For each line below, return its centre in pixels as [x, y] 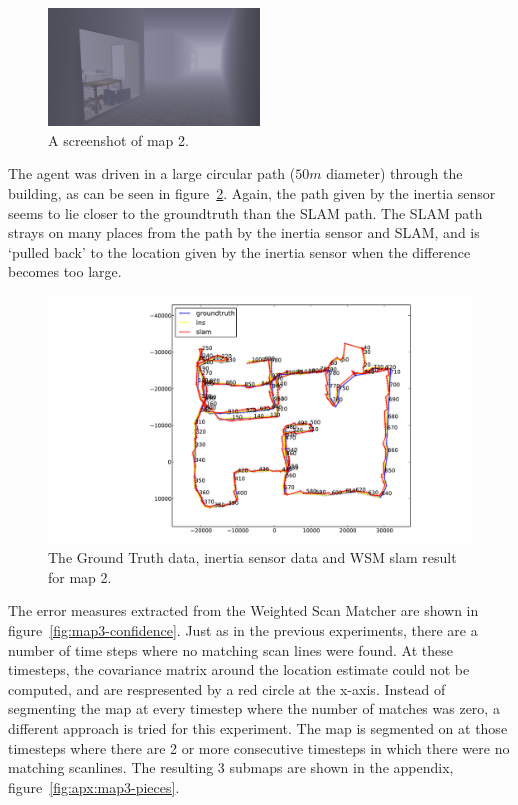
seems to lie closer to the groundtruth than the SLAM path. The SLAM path [245, 212]
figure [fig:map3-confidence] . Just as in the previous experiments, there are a [243, 629]
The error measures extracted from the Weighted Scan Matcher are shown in [243, 610]
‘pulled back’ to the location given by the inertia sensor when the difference [239, 251]
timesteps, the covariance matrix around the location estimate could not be [239, 669]
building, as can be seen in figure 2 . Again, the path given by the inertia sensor [252, 192]
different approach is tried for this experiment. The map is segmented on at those [258, 727]
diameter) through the [394, 173]
